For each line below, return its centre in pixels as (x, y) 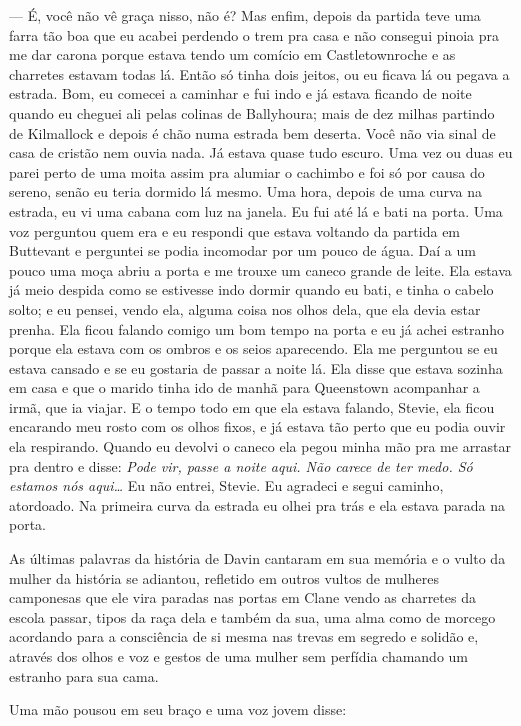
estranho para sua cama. (84, 675)
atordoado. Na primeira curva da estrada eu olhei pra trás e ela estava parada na (257, 504)
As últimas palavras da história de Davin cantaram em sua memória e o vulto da (257, 558)
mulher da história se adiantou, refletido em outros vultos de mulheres (224, 577)
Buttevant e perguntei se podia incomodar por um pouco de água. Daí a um (242, 250)
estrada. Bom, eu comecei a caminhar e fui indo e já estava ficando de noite (240, 93)
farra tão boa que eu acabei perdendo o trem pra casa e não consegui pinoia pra (254, 34)
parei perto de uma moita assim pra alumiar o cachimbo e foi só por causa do (247, 171)
